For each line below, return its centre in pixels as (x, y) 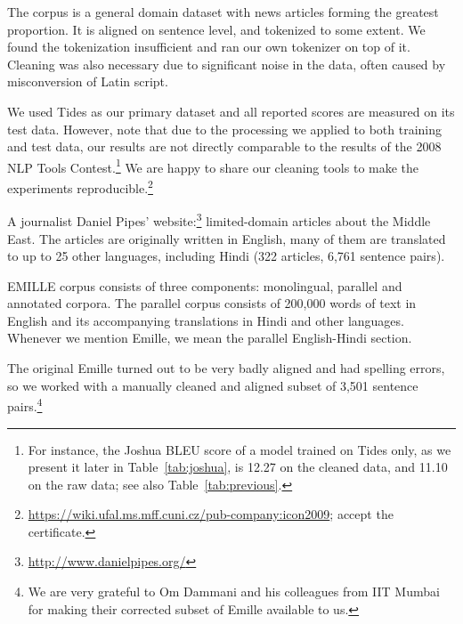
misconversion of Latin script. (88, 81)
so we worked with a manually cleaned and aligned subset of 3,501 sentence (213, 385)
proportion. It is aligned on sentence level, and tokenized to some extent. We (216, 29)
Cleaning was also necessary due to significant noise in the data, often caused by (227, 64)
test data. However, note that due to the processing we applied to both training (225, 129)
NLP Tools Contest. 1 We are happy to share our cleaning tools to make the (213, 166)
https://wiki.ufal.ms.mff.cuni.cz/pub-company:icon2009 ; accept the (211, 514)
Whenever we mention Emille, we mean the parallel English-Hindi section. (210, 338)
